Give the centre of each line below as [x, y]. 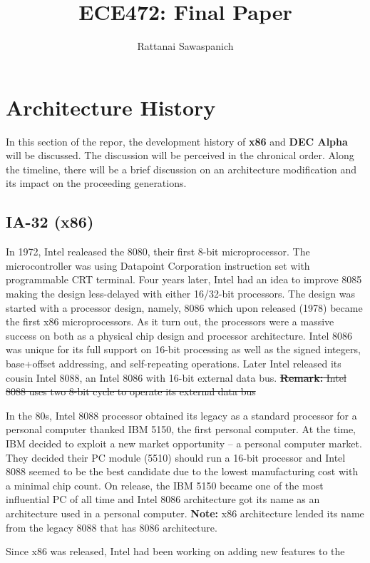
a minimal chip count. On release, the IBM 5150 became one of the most [165, 485]
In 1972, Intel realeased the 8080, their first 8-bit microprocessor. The [158, 252]
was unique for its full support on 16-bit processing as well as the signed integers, [183, 349]
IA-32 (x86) [50, 222]
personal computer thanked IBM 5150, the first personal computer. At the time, [181, 429]
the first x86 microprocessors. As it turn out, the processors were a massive [170, 321]
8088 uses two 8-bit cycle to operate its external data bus [131, 391]
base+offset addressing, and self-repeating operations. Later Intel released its [174, 363]
